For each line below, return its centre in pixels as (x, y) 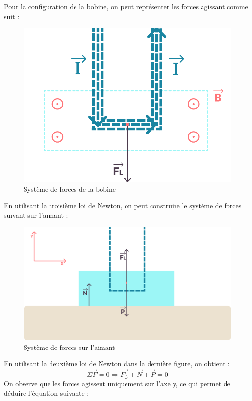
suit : (12, 16)
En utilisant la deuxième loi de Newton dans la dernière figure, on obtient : (117, 363)
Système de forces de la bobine (70, 189)
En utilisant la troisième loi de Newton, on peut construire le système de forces (123, 205)
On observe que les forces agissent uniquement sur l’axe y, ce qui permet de (117, 383)
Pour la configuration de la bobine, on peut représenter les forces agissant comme (126, 6)
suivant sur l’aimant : (36, 215)
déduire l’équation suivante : (47, 393)
